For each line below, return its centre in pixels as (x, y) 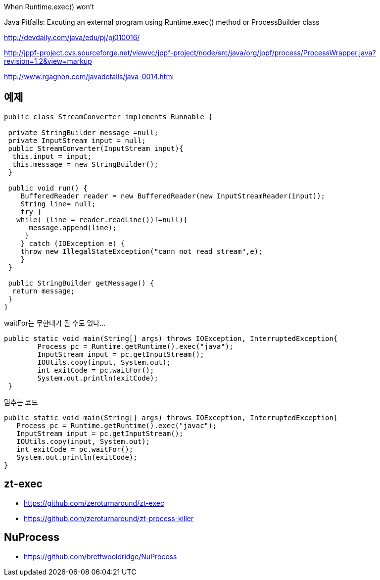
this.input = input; (52, 156)
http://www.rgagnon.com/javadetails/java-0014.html (89, 76)
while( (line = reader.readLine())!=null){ (102, 219)
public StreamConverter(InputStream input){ (96, 148)
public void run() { (48, 188)
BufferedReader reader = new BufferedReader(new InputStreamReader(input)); (173, 196)
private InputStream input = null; (77, 140)
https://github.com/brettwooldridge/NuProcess (100, 556)
